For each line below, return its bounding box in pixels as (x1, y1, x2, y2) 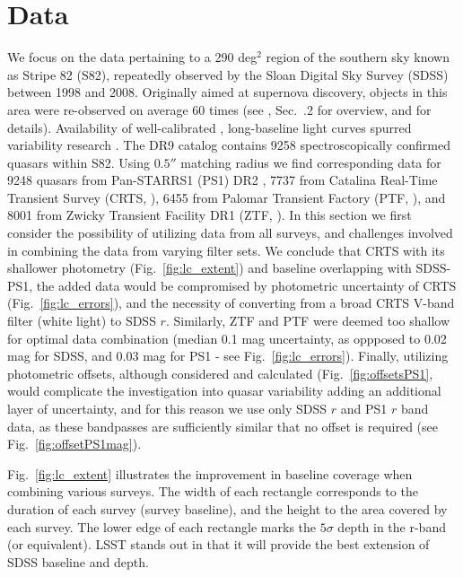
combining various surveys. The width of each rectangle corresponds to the (7, 482, 418, 501)
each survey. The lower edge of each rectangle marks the (7, 517, 317, 536)
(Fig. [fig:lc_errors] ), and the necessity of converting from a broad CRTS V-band (7, 293, 455, 312)
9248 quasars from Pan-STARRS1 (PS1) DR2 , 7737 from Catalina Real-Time (7, 170, 438, 189)
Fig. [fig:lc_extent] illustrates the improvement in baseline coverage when (7, 464, 413, 483)
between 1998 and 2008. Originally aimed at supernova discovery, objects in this (7, 83, 448, 101)
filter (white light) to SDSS (7, 311, 156, 330)
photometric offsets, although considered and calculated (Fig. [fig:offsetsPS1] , (7, 363, 433, 382)
